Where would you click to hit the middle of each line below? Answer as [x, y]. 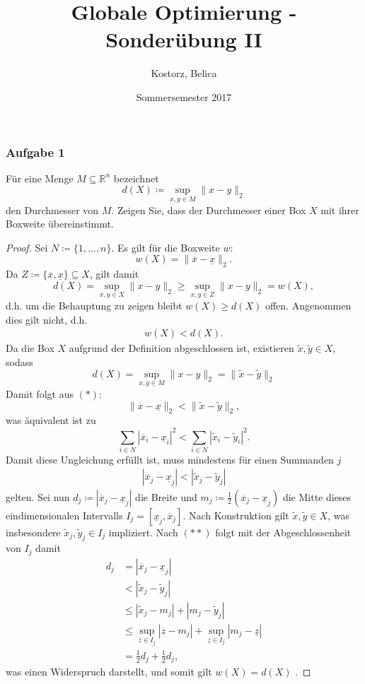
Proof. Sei [27, 247]
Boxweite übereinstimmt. [60, 224]
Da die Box [30, 348]
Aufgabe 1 [35, 152]
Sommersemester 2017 [184, 96]
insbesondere [33, 532]
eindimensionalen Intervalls [64, 515]
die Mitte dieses [317, 496]
